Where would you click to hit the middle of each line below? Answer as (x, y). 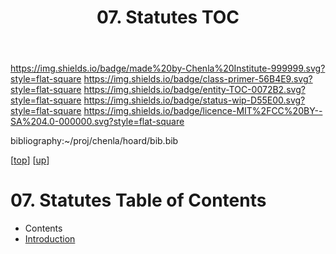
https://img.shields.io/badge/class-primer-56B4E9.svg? (198, 79)
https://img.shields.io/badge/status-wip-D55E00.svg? (194, 100)
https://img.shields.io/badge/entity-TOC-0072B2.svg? (194, 90)
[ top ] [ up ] (30, 160)
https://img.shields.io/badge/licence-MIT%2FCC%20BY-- (203, 111)
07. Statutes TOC (168, 17)
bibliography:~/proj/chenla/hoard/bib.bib (94, 141)
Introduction (50, 239)
